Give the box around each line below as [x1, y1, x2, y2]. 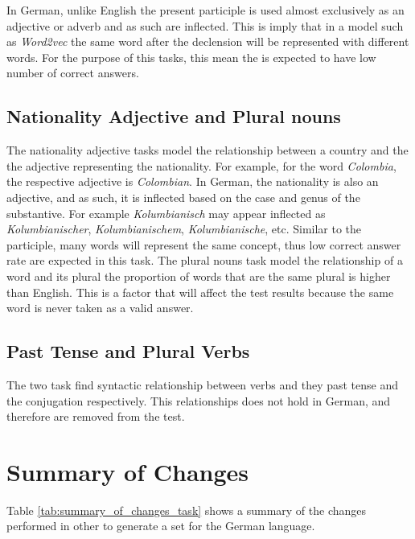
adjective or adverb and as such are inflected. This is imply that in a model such [6, 17, 404, 34]
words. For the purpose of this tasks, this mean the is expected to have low [6, 48, 376, 65]
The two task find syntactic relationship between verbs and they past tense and [6, 376, 399, 393]
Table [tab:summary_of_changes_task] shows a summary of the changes [6, 501, 367, 518]
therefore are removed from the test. [6, 408, 185, 425]
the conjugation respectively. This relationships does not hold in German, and [6, 392, 391, 409]
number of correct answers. [6, 64, 139, 81]
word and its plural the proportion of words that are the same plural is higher [6, 267, 391, 284]
